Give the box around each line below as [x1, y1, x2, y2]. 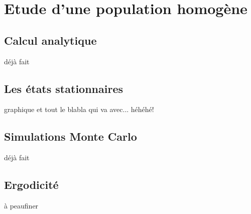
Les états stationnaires [4, 80, 123, 96]
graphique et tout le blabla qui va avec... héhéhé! [4, 104, 154, 115]
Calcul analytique [4, 32, 97, 48]
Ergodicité [4, 177, 59, 192]
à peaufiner [4, 200, 39, 210]
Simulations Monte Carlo [4, 129, 137, 144]
